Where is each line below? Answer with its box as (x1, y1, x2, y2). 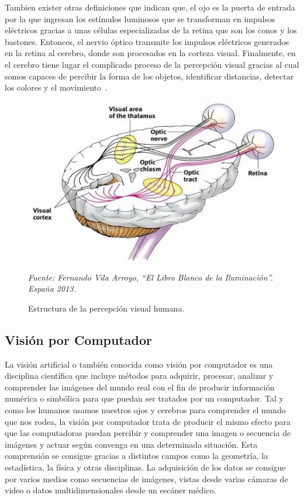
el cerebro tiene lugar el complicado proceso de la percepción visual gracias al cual (5, 58, 299, 70)
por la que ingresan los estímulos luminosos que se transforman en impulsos (5, 12, 275, 25)
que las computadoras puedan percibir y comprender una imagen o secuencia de (5, 427, 291, 439)
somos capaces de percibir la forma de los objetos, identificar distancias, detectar (5, 70, 294, 82)
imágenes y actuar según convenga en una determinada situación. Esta (5, 438, 258, 450)
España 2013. (28, 282, 76, 295)
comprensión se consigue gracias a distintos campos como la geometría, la (5, 449, 268, 462)
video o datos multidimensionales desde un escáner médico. (5, 484, 216, 496)
